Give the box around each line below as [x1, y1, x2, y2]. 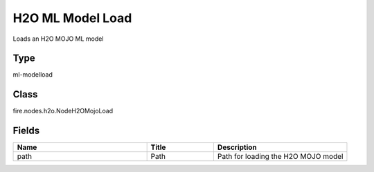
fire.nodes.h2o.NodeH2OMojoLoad [12, 107, 114, 115]
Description [217, 142, 258, 152]
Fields [12, 125, 40, 137]
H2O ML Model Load [12, 10, 132, 26]
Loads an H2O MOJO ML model [12, 35, 104, 43]
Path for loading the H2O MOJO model [217, 152, 344, 162]
